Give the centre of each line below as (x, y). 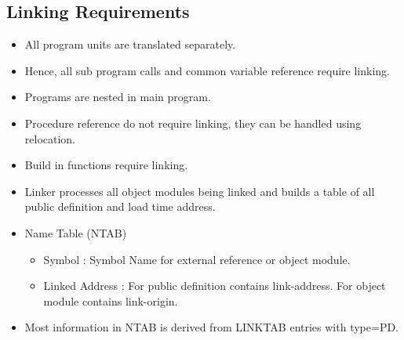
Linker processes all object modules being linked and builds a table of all (200, 191)
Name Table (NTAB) (76, 232)
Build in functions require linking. (106, 165)
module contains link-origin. (111, 300)
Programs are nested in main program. (118, 97)
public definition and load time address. (120, 206)
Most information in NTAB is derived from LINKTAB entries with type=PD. (212, 327)
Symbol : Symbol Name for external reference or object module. (197, 259)
